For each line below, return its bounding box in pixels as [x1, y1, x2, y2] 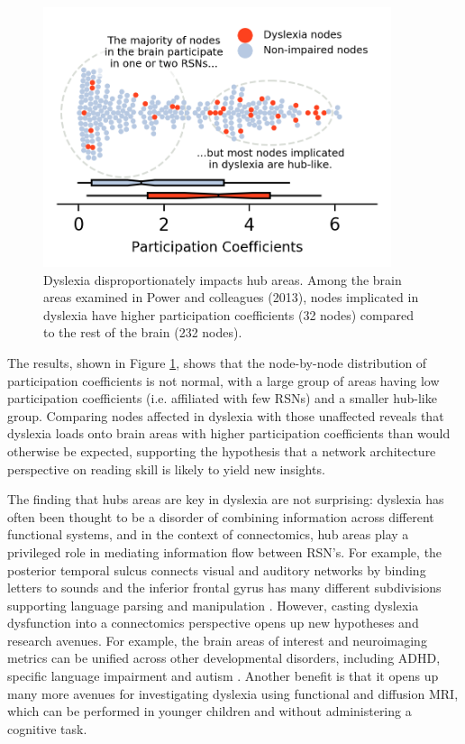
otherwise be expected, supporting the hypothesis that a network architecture [7, 441, 436, 460]
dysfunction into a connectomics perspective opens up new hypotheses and [7, 613, 419, 632]
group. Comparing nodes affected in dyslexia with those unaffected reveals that [7, 406, 444, 425]
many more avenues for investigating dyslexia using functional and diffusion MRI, [7, 684, 459, 703]
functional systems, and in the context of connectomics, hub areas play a [7, 525, 409, 544]
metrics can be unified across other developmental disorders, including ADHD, [7, 648, 441, 667]
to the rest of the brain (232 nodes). [43, 323, 242, 342]
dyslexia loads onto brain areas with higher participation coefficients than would [7, 424, 451, 443]
